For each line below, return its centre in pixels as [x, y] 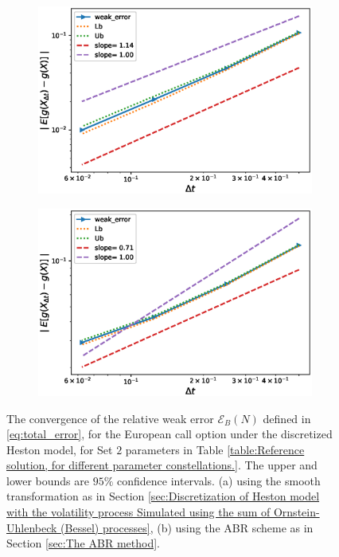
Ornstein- [296, 512]
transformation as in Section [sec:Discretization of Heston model [163, 496]
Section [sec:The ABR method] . [83, 543]
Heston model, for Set [60, 449]
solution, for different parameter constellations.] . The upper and [162, 465]
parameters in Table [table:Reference [215, 449]
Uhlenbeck [32, 527]
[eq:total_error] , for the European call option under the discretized [169, 434]
